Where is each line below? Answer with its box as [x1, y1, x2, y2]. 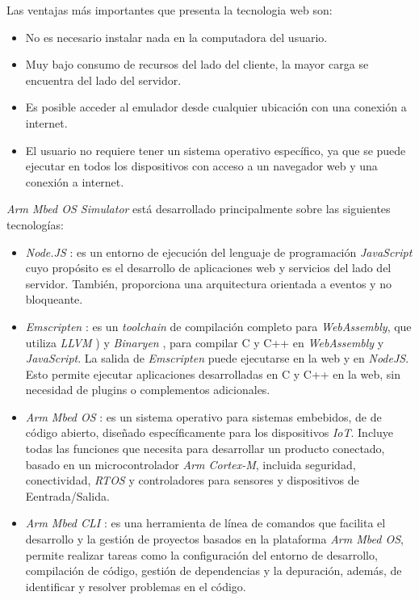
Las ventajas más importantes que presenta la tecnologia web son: [6, 2, 333, 18]
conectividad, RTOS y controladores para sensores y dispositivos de [25, 472, 359, 489]
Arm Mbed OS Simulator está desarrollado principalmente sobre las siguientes [6, 200, 391, 217]
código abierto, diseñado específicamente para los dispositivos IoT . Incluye [25, 424, 393, 441]
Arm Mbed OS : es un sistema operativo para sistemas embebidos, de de [25, 408, 382, 425]
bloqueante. [25, 291, 83, 308]
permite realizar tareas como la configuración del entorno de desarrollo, [25, 546, 378, 563]
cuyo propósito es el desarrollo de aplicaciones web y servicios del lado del [25, 259, 392, 276]
